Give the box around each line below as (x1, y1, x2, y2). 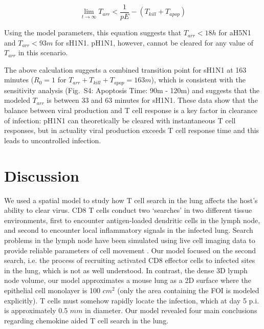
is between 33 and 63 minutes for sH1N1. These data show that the (47, 95, 258, 105)
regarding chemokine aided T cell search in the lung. (4, 315, 169, 325)
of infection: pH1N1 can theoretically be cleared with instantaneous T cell (4, 115, 236, 125)
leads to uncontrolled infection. (4, 135, 101, 145)
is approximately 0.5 (4, 305, 68, 316)
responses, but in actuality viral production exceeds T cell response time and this (4, 125, 259, 136)
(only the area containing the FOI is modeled (117, 284, 259, 295)
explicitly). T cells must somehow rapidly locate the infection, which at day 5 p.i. (4, 295, 259, 305)
